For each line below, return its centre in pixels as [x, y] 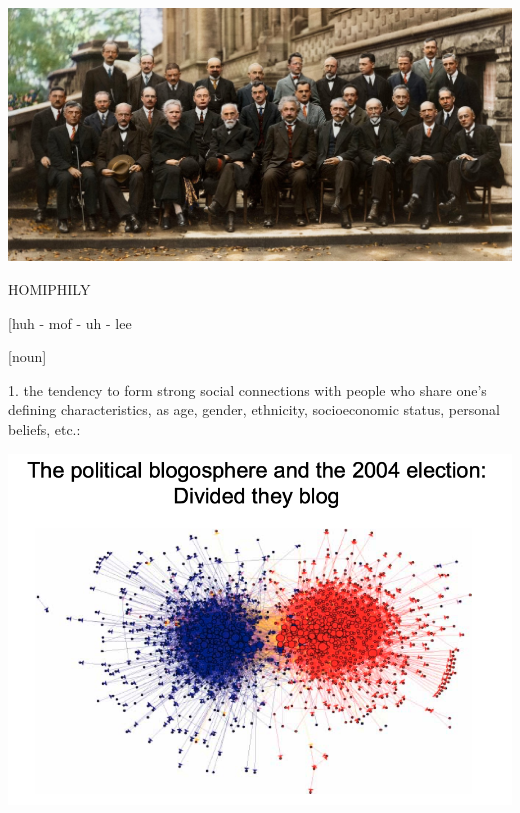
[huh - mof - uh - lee [70, 322]
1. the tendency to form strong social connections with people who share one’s [247, 389]
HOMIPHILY [49, 289]
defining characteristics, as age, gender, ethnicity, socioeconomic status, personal [254, 409]
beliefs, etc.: [44, 429]
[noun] [27, 356]
